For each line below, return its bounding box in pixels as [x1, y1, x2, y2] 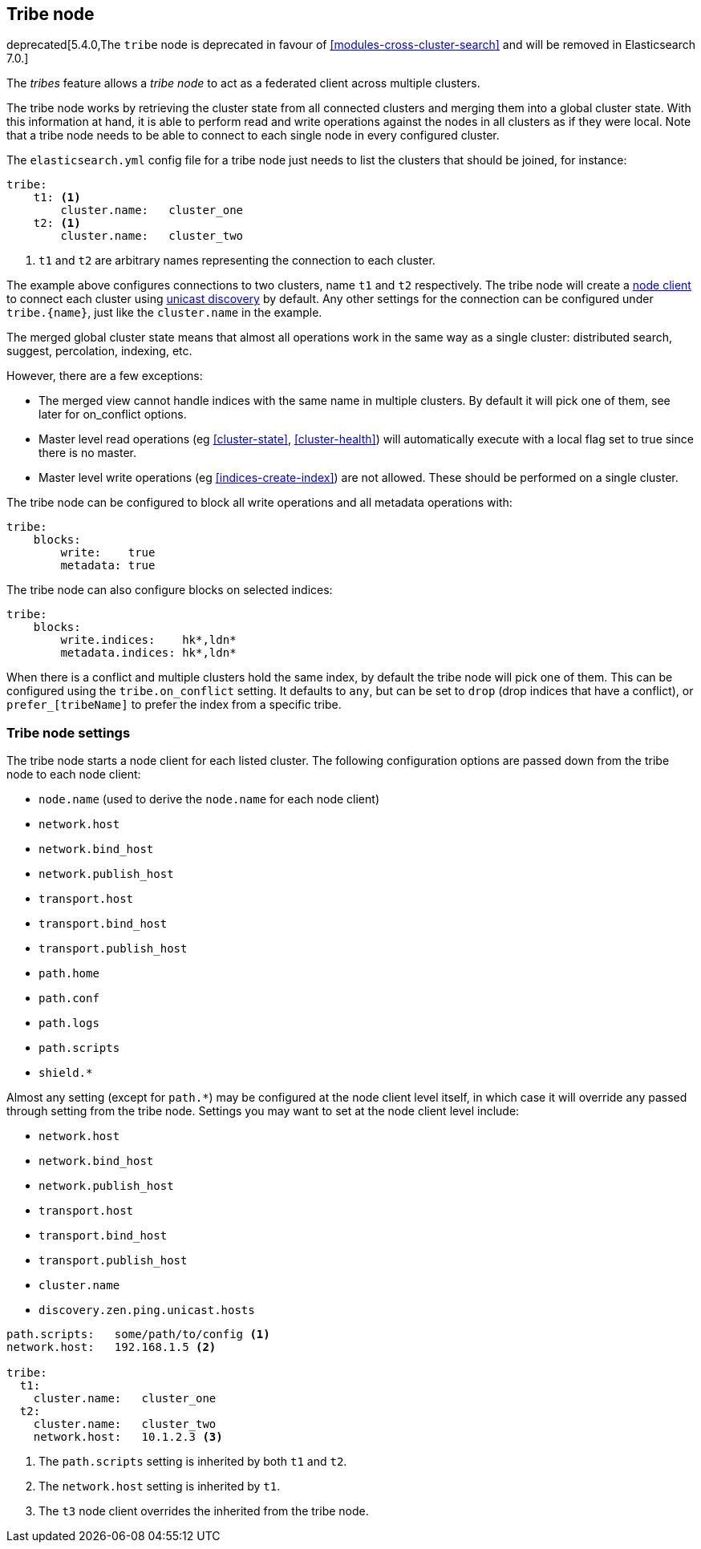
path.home [38, 967, 99, 981]
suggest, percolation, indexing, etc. [6, 344, 192, 358]
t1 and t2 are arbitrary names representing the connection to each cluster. [38, 253, 436, 268]
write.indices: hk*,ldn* [60, 633, 237, 647]
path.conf [38, 992, 99, 1005]
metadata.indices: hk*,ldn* [60, 646, 237, 660]
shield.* [38, 1066, 93, 1080]
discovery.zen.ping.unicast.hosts [38, 1304, 255, 1317]
